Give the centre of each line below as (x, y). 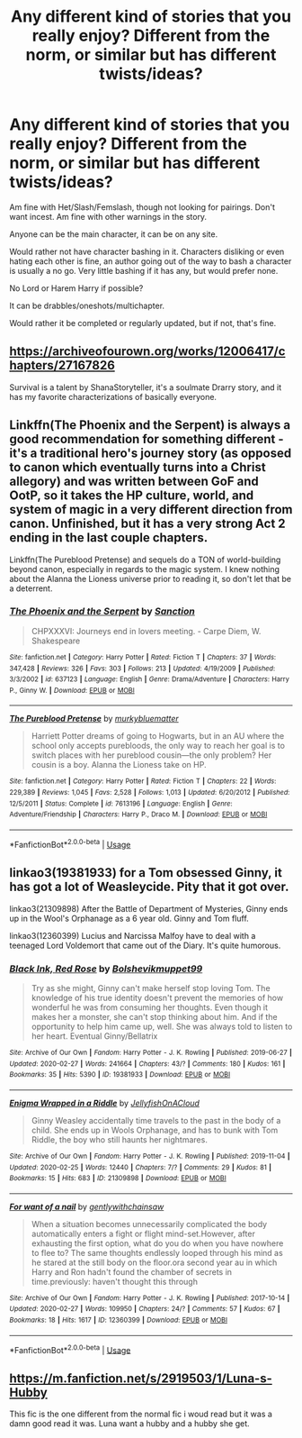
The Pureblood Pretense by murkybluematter (94, 719)
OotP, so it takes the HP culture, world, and (132, 496)
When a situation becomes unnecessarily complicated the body (149, 1224)
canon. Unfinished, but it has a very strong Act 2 (147, 524)
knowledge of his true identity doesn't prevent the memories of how (157, 997)
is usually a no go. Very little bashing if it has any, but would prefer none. (144, 270)
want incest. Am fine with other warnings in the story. (108, 216)
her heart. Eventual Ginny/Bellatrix (94, 1036)
